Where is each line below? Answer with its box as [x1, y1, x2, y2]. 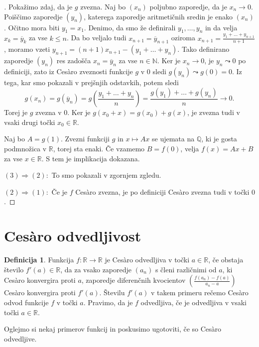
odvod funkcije [4, 297, 49, 307]
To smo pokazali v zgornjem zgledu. [51, 170, 161, 180]
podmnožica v [4, 143, 47, 154]
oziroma [171, 32, 196, 43]
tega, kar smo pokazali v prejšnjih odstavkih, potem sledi [4, 77, 179, 88]
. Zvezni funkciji [61, 133, 110, 144]
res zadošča [56, 55, 91, 66]
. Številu [99, 287, 125, 298]
